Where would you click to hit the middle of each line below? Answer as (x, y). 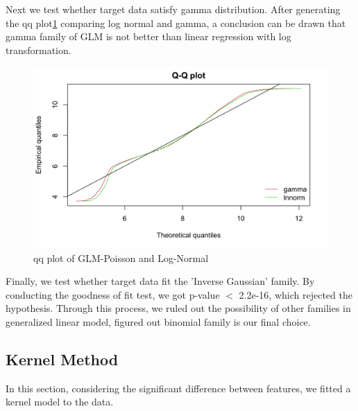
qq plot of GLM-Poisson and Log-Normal (121, 257)
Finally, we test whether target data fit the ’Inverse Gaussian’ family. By (160, 281)
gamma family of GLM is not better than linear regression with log (148, 36)
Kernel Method (62, 359)
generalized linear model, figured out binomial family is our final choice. (158, 322)
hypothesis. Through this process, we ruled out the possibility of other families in (178, 308)
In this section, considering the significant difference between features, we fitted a (178, 388)
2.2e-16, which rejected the (296, 294)
